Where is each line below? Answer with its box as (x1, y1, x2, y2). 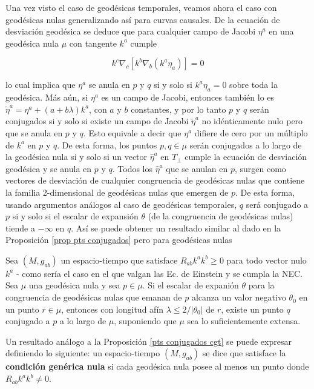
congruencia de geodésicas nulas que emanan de (5, 291, 182, 304)
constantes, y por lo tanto (131, 102, 226, 115)
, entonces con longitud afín (61, 302, 164, 315)
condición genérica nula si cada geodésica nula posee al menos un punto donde (5, 360, 309, 373)
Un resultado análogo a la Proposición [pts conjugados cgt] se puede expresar (5, 334, 292, 347)
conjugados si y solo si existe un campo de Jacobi (5, 115, 189, 127)
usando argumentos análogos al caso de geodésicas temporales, (5, 198, 237, 210)
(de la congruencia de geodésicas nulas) (148, 210, 293, 222)
